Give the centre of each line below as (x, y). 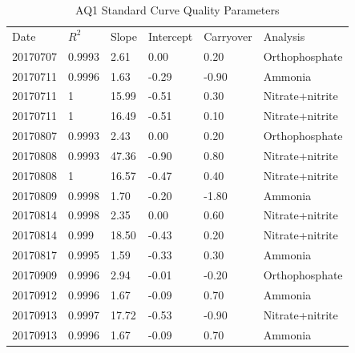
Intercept (170, 36)
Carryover (228, 36)
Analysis (284, 36)
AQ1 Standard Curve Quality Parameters (177, 10)
